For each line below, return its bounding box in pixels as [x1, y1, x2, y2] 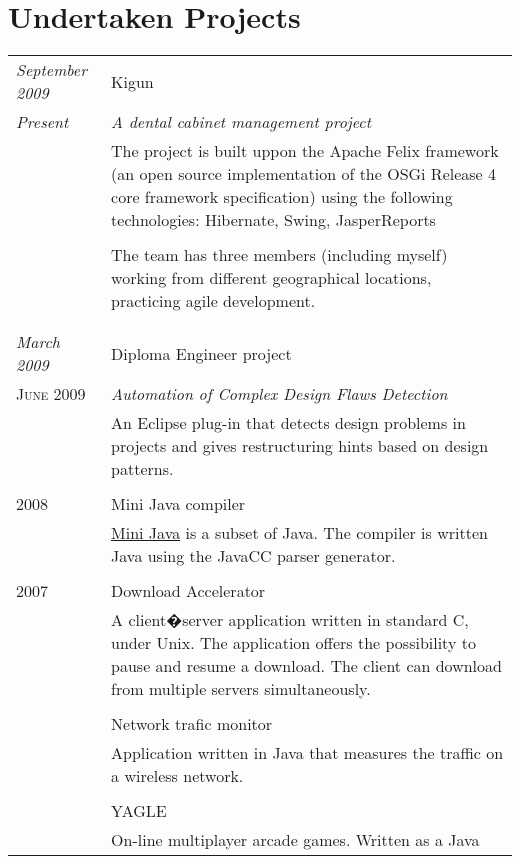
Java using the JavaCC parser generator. [111, 544, 396, 568]
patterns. [111, 457, 174, 481]
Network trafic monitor [111, 712, 273, 736]
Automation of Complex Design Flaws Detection [111, 382, 448, 406]
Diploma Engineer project [111, 341, 292, 365]
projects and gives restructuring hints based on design [111, 434, 489, 458]
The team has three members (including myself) [111, 243, 448, 267]
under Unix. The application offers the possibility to [111, 631, 476, 655]
